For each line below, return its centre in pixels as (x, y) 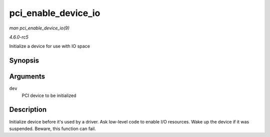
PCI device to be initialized (49, 95)
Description (28, 110)
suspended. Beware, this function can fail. (52, 128)
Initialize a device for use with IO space (49, 46)
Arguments (27, 77)
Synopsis (24, 61)
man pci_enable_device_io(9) (39, 28)
